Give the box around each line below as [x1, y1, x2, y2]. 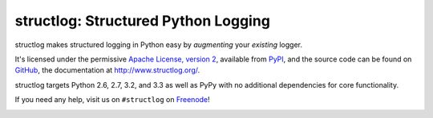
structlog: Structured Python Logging [14, 12, 270, 29]
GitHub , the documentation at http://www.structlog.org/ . [14, 65, 200, 75]
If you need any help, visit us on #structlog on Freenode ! [14, 95, 210, 104]
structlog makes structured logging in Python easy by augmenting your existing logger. [14, 40, 303, 49]
